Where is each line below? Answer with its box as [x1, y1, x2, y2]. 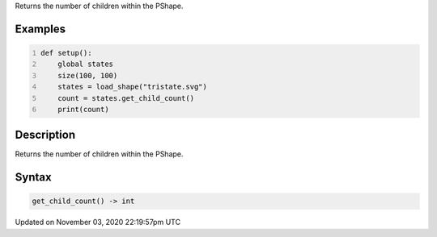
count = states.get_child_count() [57, 94, 194, 102]
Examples [15, 22, 66, 35]
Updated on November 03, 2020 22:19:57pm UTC [15, 218, 181, 227]
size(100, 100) [57, 71, 118, 80]
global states [57, 60, 113, 69]
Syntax [15, 170, 52, 185]
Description [15, 128, 76, 142]
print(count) [57, 105, 109, 114]
